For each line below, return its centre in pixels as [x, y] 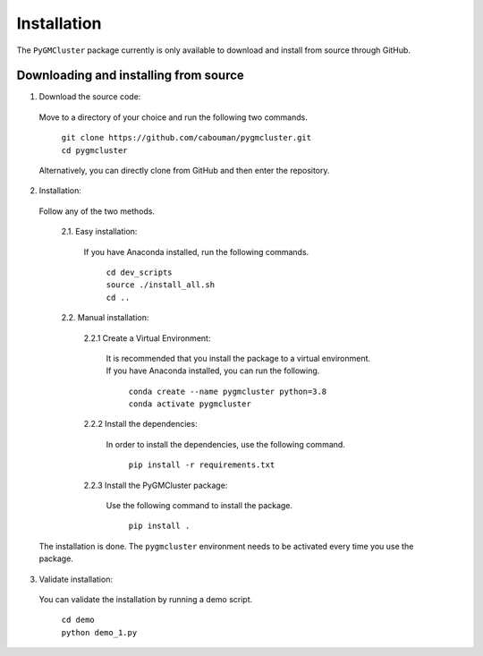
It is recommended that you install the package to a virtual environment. [238, 358]
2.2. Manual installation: [105, 318]
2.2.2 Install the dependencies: [140, 424]
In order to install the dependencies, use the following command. [226, 444]
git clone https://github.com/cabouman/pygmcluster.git [186, 138]
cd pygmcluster [95, 150]
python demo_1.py [99, 632]
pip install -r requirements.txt [202, 465]
